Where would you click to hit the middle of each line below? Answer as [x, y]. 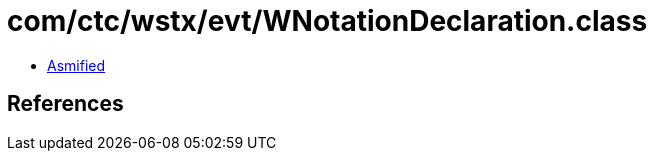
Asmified [76, 65]
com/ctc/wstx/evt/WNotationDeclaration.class [327, 21]
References [65, 104]
